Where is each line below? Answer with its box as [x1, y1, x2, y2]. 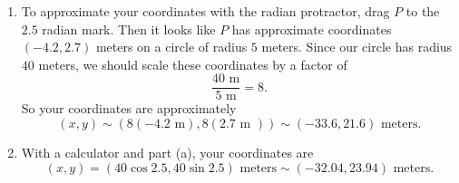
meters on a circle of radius [95, 37, 248, 56]
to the [405, 2, 440, 20]
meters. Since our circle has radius [261, 37, 453, 56]
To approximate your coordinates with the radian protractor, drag [21, 2, 390, 20]
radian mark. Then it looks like [42, 19, 216, 38]
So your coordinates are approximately [21, 99, 237, 118]
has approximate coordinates [231, 19, 392, 38]
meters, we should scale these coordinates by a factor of [38, 54, 347, 73]
